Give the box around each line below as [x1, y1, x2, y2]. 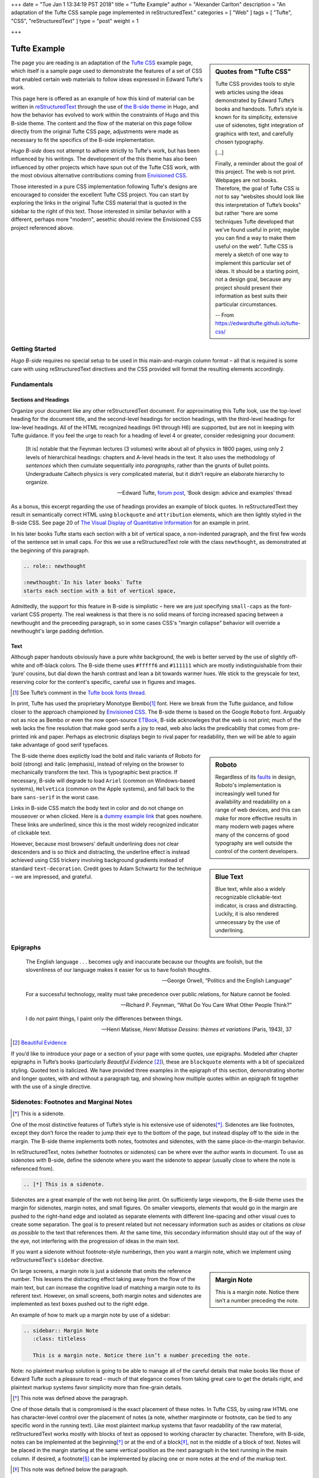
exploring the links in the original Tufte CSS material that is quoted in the [11, 199, 187, 206]
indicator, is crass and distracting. [215, 902, 298, 909]
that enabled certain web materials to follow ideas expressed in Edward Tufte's [11, 76, 203, 83]
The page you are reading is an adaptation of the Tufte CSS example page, [11, 59, 193, 66]
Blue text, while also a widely [215, 886, 286, 893]
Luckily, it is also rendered [215, 910, 279, 918]
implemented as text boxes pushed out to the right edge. [11, 1301, 149, 1308]
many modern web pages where [215, 823, 294, 830]
